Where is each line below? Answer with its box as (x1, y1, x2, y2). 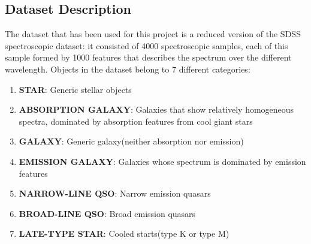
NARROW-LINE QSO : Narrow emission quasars (19, 187, 211, 200)
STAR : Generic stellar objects (19, 83, 132, 95)
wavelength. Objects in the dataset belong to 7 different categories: (5, 62, 250, 75)
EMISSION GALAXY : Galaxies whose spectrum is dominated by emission (19, 155, 306, 167)
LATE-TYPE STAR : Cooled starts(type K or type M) (19, 227, 230, 240)
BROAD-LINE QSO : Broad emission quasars (19, 207, 196, 219)
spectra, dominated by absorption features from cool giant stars (19, 115, 253, 127)
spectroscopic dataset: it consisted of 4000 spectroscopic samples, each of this (5, 39, 288, 52)
